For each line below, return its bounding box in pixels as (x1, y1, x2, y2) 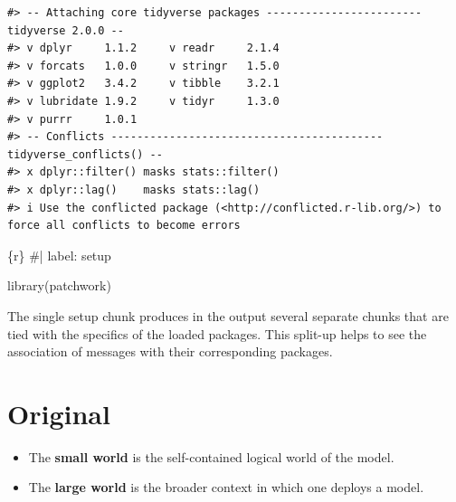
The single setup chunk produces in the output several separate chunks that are (7, 306, 449, 325)
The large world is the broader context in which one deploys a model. (28, 478, 424, 497)
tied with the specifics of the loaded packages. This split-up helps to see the (7, 324, 427, 343)
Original (7, 394, 110, 431)
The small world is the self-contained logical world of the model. (28, 447, 394, 466)
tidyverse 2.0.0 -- (7, 24, 124, 37)
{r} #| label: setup (7, 245, 111, 264)
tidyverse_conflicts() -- (7, 147, 163, 161)
